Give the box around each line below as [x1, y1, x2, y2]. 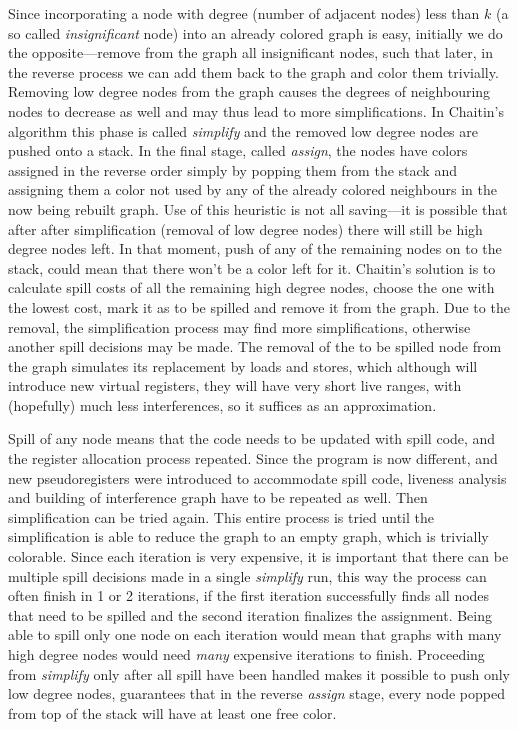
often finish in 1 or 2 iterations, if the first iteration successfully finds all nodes [8, 585, 490, 606]
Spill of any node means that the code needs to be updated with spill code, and [8, 428, 496, 449]
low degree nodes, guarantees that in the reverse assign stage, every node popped [8, 683, 505, 704]
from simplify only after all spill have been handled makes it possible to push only [8, 663, 510, 684]
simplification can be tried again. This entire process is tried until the [8, 506, 434, 527]
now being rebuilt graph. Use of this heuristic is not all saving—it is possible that [8, 198, 508, 219]
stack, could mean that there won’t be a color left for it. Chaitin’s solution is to [8, 257, 496, 278]
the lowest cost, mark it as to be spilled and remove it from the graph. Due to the [8, 296, 510, 317]
